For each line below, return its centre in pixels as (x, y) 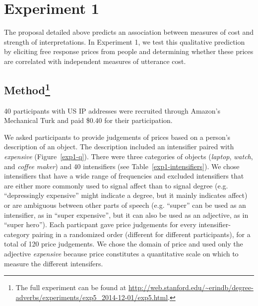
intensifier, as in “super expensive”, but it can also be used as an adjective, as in (126, 214)
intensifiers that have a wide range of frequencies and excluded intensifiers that (124, 176)
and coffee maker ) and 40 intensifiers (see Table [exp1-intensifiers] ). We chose (122, 166)
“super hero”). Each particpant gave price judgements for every (100, 224)
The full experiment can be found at (71, 287)
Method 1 (27, 89)
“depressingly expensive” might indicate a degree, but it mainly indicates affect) (126, 195)
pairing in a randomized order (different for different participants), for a (141, 234)
